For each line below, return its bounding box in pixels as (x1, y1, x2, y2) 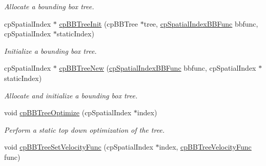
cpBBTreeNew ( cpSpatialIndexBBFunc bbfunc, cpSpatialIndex (59, 63, 256, 73)
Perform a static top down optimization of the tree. (4, 124, 165, 135)
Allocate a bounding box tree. (4, 1, 94, 11)
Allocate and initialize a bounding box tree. (4, 90, 138, 100)
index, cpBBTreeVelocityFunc (159, 141, 252, 152)
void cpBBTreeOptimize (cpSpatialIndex (4, 107, 132, 118)
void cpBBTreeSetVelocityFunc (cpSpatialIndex (4, 141, 153, 152)
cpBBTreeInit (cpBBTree (59, 18, 138, 29)
